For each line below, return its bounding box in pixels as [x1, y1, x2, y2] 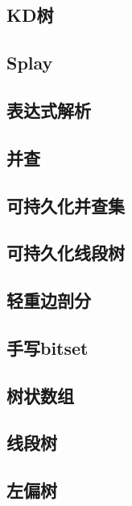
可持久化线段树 [6, 240, 125, 265]
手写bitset [6, 335, 89, 360]
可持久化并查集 [6, 192, 125, 217]
